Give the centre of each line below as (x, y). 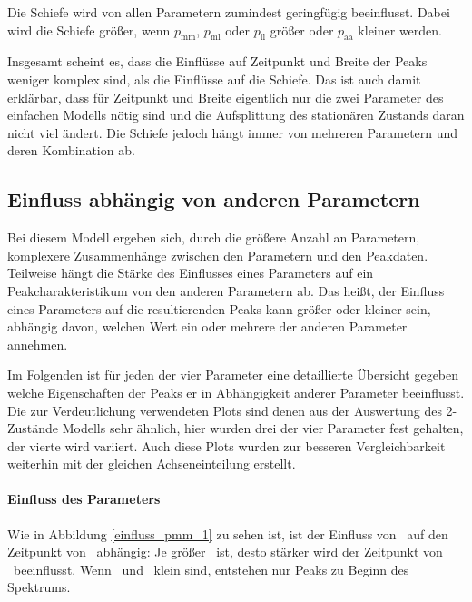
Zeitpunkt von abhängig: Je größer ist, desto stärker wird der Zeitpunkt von (225, 552)
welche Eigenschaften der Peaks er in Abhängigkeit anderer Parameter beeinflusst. (236, 392)
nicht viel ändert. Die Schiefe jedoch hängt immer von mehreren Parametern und (233, 132)
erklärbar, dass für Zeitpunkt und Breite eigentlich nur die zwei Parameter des (226, 97)
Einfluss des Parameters (84, 499)
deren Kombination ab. (71, 150)
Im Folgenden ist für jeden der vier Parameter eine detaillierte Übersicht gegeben (233, 375)
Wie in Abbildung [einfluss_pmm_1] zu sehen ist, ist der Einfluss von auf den (228, 533)
